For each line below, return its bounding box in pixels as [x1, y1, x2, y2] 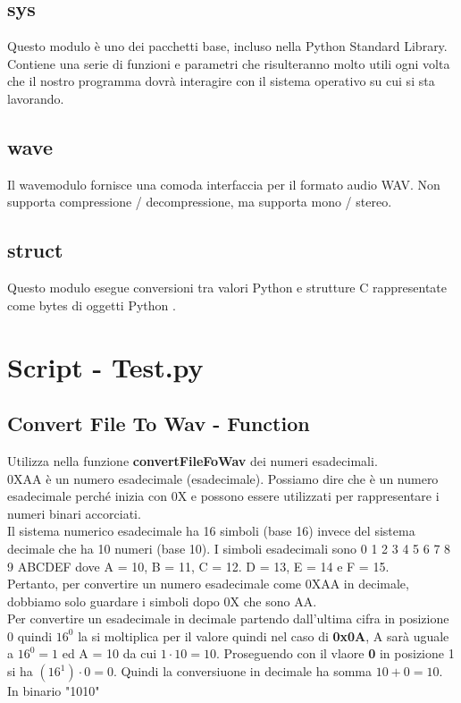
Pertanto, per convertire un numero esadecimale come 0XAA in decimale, [7, 574, 409, 593]
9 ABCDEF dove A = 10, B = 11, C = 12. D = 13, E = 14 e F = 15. [7, 556, 390, 575]
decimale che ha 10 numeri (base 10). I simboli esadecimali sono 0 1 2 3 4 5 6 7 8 [7, 538, 451, 557]
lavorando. [7, 89, 64, 107]
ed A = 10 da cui [62, 644, 157, 663]
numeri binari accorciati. [7, 504, 141, 522]
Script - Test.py [7, 348, 204, 385]
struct [7, 236, 63, 264]
